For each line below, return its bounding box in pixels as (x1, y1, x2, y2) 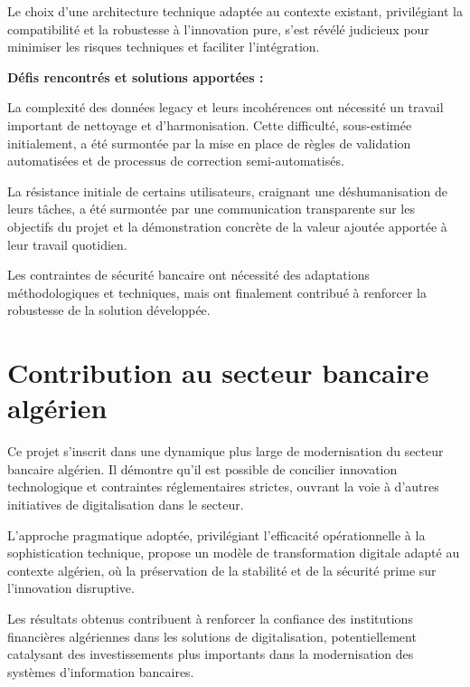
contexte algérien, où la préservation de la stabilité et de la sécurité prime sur (7, 560, 437, 579)
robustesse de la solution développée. (7, 301, 211, 320)
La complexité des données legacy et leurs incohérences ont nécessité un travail (7, 98, 444, 117)
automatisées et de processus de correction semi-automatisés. (7, 151, 344, 170)
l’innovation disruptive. (7, 578, 135, 597)
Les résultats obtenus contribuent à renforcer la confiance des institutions (7, 608, 413, 627)
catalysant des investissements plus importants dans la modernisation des (7, 644, 414, 663)
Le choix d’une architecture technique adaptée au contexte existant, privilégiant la (7, 2, 463, 20)
